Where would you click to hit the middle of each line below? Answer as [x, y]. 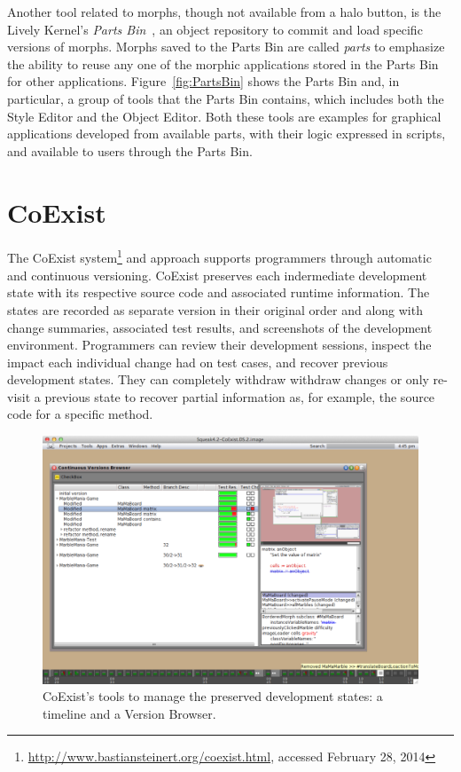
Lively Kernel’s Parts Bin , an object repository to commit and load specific [215, 29]
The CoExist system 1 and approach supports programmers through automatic [219, 256]
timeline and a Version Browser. [129, 713]
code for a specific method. [80, 414]
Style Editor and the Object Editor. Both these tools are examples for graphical [224, 116]
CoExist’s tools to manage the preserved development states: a [213, 696]
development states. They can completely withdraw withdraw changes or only [218, 379]
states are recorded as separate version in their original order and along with [215, 309]
